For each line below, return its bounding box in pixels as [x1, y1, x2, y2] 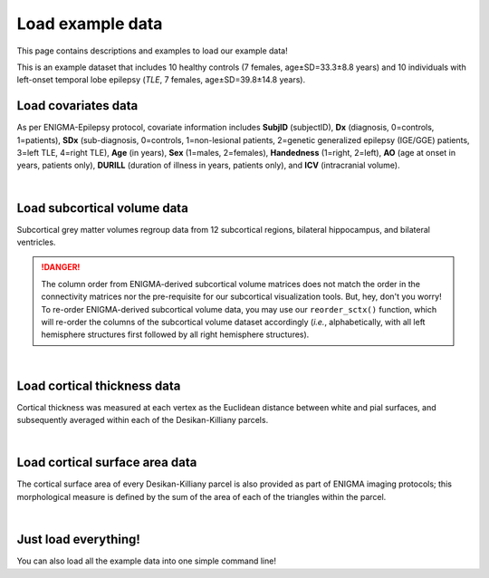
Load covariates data [16, 98, 139, 113]
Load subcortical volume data [16, 200, 189, 216]
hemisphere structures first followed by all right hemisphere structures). [41, 329, 310, 340]
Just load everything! [16, 532, 140, 547]
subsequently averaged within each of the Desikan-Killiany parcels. [16, 415, 269, 426]
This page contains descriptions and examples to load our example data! [16, 45, 289, 56]
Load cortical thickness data [16, 378, 181, 393]
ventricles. [16, 236, 56, 248]
